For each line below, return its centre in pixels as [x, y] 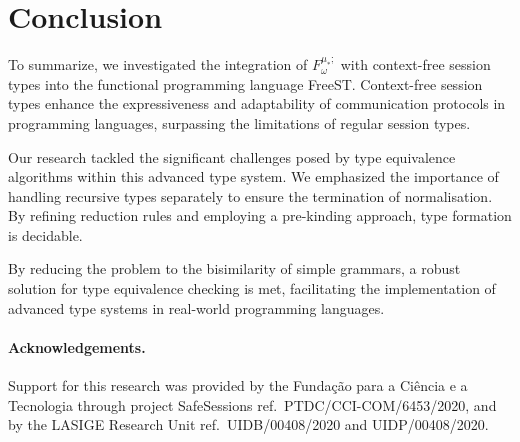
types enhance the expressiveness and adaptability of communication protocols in [257, 103]
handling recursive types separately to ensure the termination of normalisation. [250, 195]
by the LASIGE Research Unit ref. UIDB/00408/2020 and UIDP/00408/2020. [248, 424]
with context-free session [415, 64]
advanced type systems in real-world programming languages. [196, 307]
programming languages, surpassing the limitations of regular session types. [239, 122]
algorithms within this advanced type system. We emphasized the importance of [253, 176]
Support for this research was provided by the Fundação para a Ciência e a [238, 385]
